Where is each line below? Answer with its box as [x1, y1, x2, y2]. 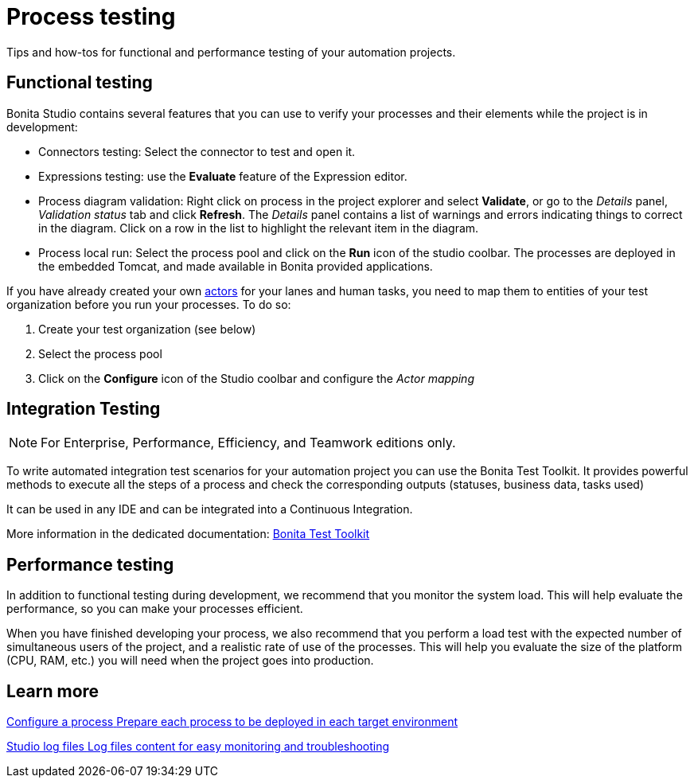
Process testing [6, 3, 176, 30]
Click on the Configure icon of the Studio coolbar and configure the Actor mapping [38, 371, 474, 385]
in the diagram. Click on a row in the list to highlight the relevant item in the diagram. [38, 220, 479, 235]
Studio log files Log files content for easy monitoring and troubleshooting [6, 739, 390, 754]
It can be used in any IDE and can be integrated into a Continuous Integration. [6, 502, 413, 517]
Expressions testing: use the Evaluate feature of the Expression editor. [38, 169, 407, 183]
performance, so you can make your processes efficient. [6, 602, 303, 616]
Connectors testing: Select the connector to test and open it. [38, 144, 356, 158]
